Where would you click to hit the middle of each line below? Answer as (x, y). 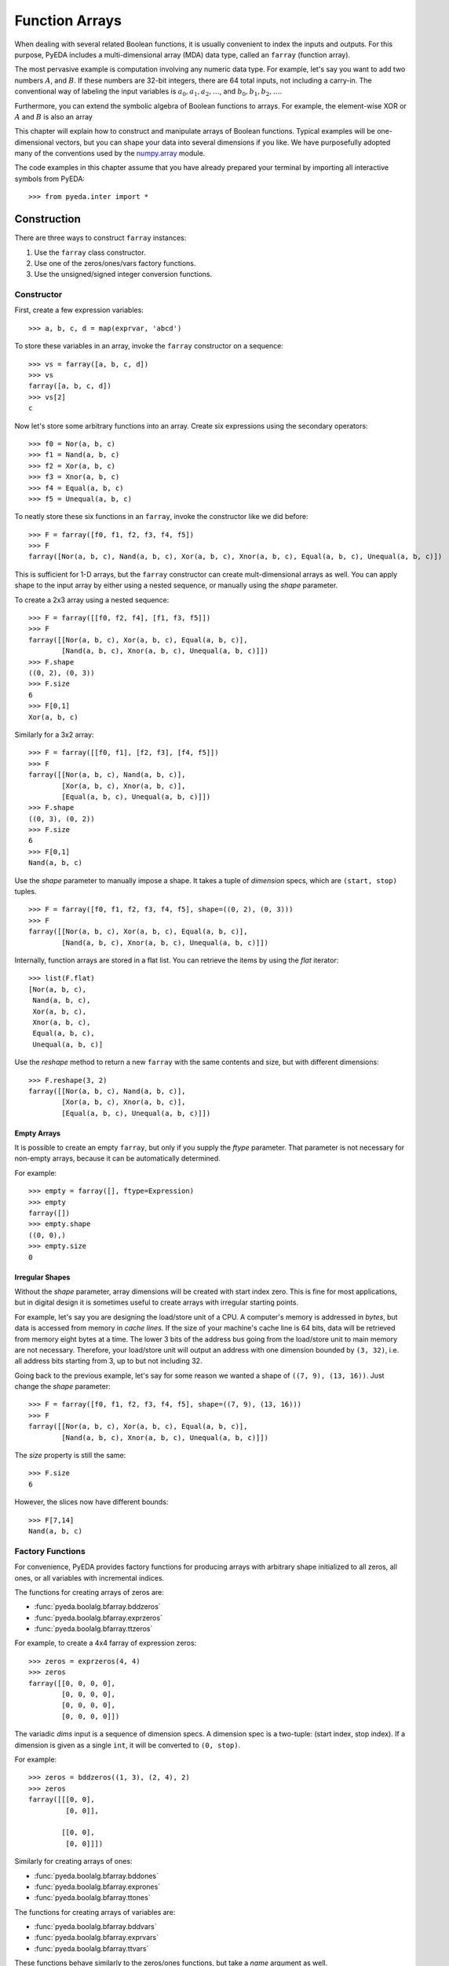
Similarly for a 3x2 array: (54, 734)
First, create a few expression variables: (79, 310)
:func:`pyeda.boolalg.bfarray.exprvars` (96, 1938)
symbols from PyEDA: (50, 179)
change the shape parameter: (62, 1386)
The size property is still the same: (70, 1456)
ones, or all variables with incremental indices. (89, 1578)
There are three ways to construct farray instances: (100, 238)
